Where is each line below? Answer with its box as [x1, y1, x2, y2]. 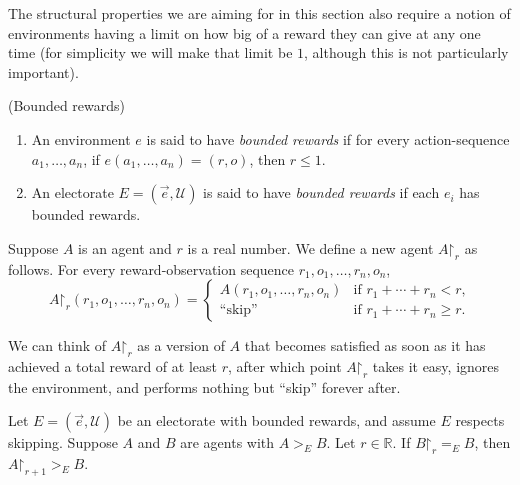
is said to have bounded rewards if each [203, 182, 440, 203]
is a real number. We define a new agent [187, 237, 434, 258]
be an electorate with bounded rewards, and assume [117, 410, 436, 431]
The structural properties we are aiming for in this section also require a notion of [8, 3, 511, 23]
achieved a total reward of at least [8, 355, 217, 376]
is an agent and [78, 237, 172, 258]
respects [455, 410, 505, 431]
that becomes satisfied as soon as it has [244, 335, 486, 356]
